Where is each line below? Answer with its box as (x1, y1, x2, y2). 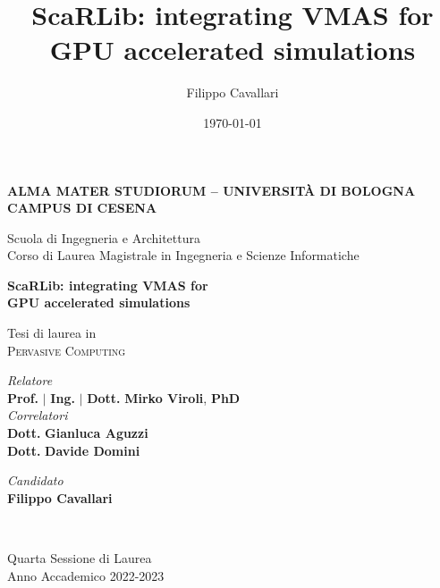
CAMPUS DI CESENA (7, 198, 157, 217)
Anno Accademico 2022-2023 (7, 566, 165, 584)
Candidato (7, 471, 63, 490)
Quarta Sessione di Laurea (7, 549, 152, 567)
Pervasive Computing (7, 340, 126, 359)
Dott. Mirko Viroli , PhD (87, 388, 241, 407)
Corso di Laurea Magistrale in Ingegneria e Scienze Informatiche (7, 246, 360, 265)
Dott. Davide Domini (7, 441, 140, 459)
